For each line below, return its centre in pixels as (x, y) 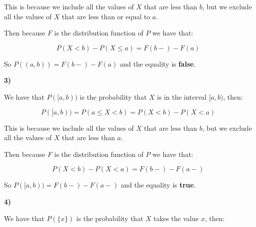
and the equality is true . (158, 185)
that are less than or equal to (106, 16)
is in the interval (182, 96)
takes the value (176, 218)
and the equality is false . (158, 63)
